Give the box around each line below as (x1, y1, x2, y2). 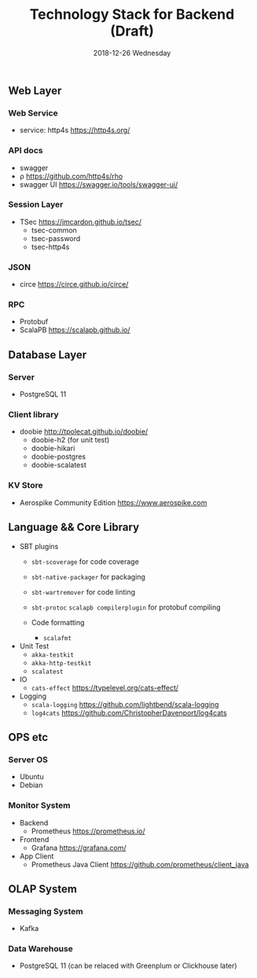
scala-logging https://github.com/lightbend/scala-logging (31, 699, 219, 709)
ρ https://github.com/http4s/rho (19, 171, 123, 181)
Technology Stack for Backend (29, 5, 235, 24)
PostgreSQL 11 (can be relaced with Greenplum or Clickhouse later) (19, 961, 237, 971)
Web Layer (8, 84, 62, 97)
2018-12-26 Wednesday (93, 48, 171, 57)
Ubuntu (19, 772, 45, 782)
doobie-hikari (31, 444, 75, 453)
